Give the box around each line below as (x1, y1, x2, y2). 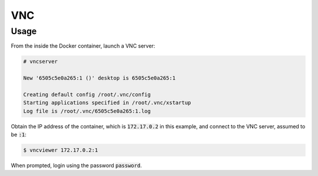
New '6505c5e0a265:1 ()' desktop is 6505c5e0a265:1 (23, 75, 176, 82)
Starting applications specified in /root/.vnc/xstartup (23, 99, 191, 106)
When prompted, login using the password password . (11, 162, 143, 169)
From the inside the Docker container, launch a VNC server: (11, 42, 155, 49)
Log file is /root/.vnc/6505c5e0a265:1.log (23, 108, 151, 114)
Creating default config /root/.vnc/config (23, 91, 151, 98)
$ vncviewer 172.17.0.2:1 (23, 147, 98, 154)
